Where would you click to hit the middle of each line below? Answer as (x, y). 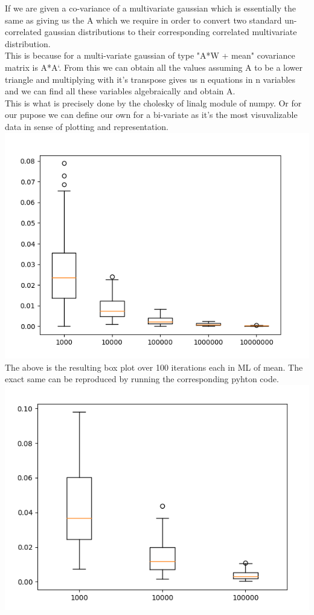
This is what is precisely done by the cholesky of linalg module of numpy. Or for (153, 102)
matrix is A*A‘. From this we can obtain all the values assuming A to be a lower (154, 67)
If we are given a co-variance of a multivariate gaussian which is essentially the (150, 8)
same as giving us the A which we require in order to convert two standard (143, 20)
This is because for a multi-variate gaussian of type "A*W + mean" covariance (150, 55)
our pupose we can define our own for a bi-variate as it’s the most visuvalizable (151, 115)
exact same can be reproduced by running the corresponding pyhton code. (142, 379)
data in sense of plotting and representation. (87, 126)
